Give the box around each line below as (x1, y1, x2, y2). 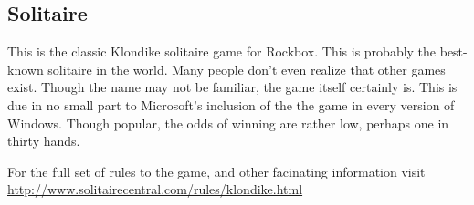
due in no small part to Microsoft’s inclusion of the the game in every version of (7, 95, 455, 114)
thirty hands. (7, 131, 80, 150)
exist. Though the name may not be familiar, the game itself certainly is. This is (7, 77, 458, 97)
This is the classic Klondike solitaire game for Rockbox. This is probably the (7, 42, 437, 61)
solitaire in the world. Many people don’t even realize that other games (47, 59, 446, 78)
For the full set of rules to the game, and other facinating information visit (7, 161, 426, 180)
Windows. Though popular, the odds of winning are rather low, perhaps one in (7, 113, 449, 132)
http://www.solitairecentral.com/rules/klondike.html (7, 179, 303, 199)
